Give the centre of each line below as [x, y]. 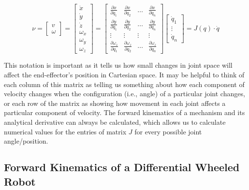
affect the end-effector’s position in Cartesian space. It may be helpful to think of [124, 75]
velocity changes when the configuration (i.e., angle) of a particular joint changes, [124, 94]
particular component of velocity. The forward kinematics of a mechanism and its [124, 112]
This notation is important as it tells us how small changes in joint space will [118, 65]
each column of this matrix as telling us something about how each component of [124, 84]
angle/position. [26, 141]
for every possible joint [168, 131]
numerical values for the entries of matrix [65, 131]
